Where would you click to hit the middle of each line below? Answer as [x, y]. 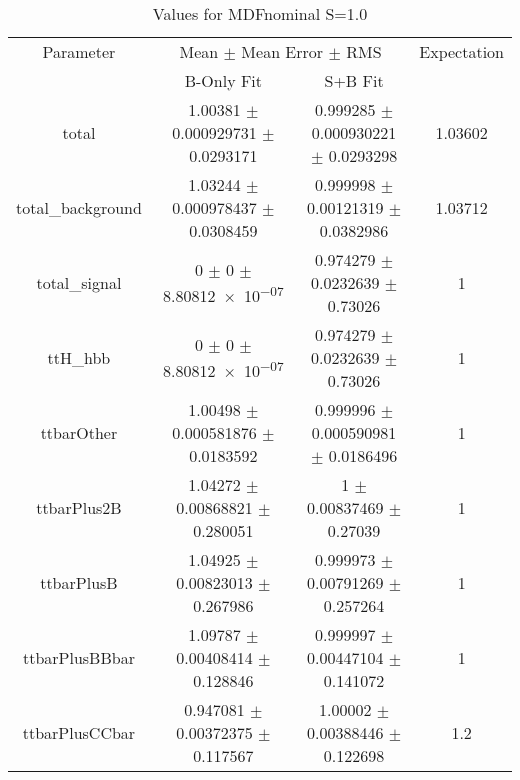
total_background [79, 207]
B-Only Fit [223, 80]
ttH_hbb [79, 357]
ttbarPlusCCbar [79, 732]
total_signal [79, 282]
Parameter [79, 51]
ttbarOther [79, 432]
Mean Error [282, 51]
